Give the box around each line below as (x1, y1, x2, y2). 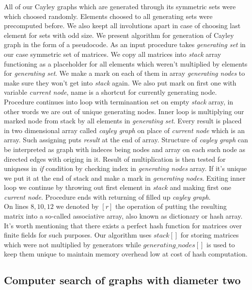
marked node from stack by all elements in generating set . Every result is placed (4, 116, 242, 126)
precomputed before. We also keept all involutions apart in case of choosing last (4, 20, 241, 31)
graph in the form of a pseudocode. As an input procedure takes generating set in (4, 39, 246, 50)
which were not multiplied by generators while (4, 239, 141, 249)
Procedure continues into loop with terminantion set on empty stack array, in (4, 96, 234, 106)
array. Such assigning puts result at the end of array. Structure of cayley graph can (4, 135, 248, 145)
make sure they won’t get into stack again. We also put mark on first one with (4, 77, 236, 87)
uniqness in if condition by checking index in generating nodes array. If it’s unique (4, 163, 247, 173)
